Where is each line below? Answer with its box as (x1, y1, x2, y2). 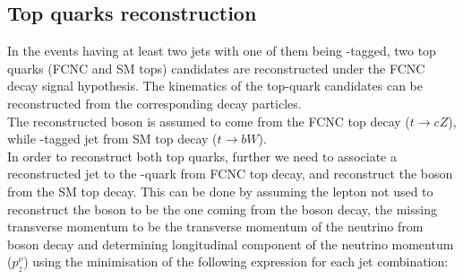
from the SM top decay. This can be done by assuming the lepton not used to (7, 181, 433, 200)
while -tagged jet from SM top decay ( (7, 129, 218, 148)
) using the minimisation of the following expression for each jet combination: (23, 252, 449, 271)
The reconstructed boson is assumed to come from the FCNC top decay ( (7, 111, 410, 130)
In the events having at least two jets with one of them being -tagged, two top (7, 41, 436, 60)
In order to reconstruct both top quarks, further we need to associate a (7, 146, 397, 165)
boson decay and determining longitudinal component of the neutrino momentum (7, 234, 454, 253)
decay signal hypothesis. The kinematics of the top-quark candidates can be (7, 76, 423, 95)
